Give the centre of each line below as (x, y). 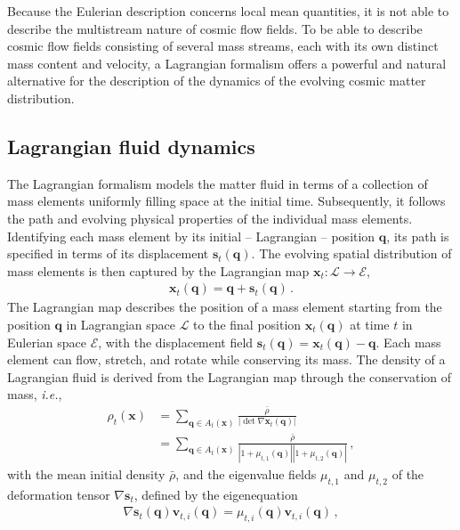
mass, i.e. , (35, 394)
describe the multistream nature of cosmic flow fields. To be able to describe (215, 28)
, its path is (418, 236)
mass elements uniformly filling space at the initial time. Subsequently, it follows (226, 201)
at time (370, 324)
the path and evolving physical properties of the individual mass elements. (210, 218)
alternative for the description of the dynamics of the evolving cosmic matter (217, 81)
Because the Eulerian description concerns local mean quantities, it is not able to (228, 11)
